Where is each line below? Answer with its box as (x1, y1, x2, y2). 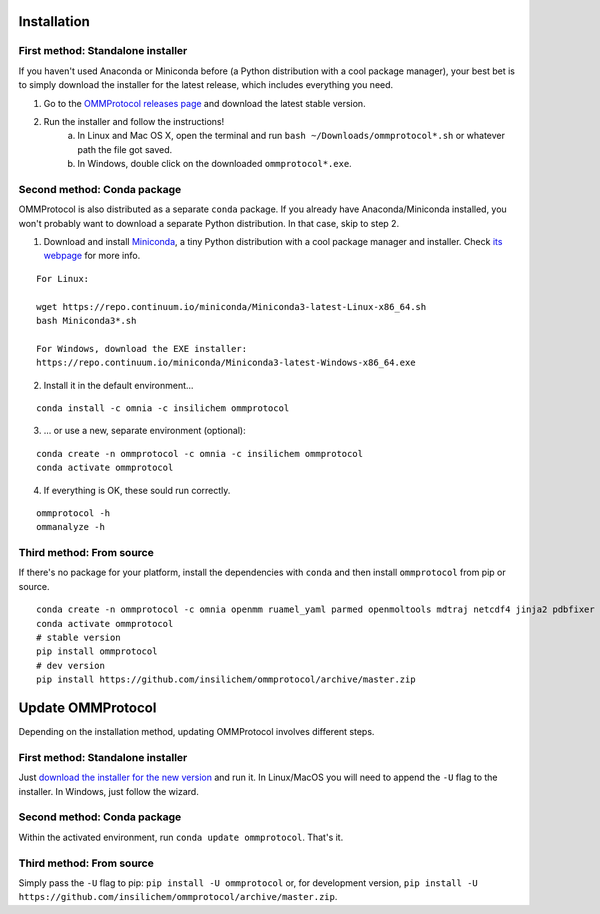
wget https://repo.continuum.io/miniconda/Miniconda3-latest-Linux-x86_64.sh (36, 301, 427, 312)
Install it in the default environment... (43, 379, 194, 391)
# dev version (36, 660, 105, 671)
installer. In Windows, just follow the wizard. (18, 785, 199, 797)
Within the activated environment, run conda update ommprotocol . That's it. (18, 831, 344, 843)
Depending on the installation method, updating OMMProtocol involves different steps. (18, 726, 375, 738)
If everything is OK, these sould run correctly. (43, 484, 231, 496)
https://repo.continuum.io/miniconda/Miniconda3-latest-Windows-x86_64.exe (36, 357, 416, 369)
